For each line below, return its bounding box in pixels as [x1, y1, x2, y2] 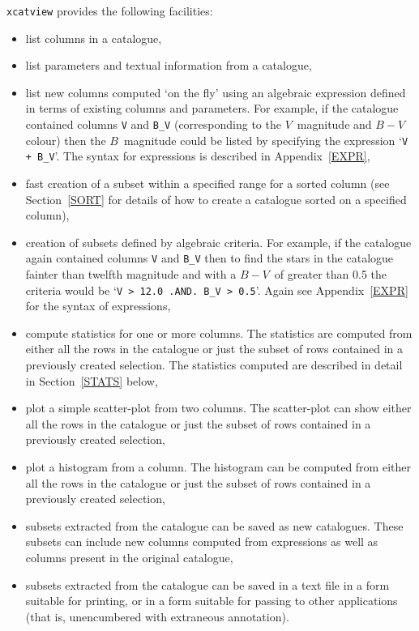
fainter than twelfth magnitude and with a [25, 266, 237, 283]
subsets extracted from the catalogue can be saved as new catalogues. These [25, 517, 404, 534]
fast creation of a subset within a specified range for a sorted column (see [25, 175, 390, 191]
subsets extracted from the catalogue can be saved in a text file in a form [25, 576, 390, 593]
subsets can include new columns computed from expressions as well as [25, 533, 378, 550]
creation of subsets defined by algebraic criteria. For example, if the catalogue [25, 233, 412, 250]
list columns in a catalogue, [25, 29, 162, 46]
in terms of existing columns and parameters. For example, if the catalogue [25, 100, 399, 117]
